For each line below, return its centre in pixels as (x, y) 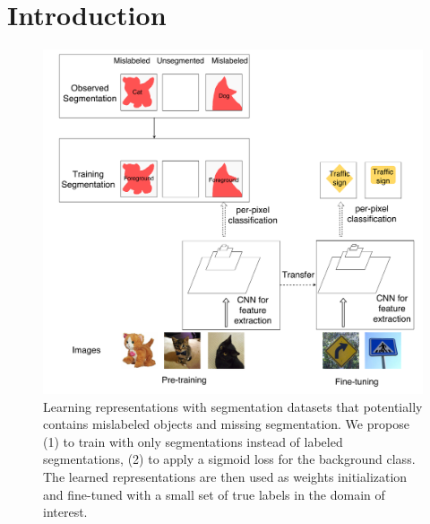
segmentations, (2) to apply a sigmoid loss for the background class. (229, 459)
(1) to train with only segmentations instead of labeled (193, 441)
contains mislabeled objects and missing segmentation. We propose (226, 424)
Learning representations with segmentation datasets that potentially (233, 406)
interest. (65, 512)
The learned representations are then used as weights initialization (225, 476)
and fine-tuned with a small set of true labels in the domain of (214, 494)
